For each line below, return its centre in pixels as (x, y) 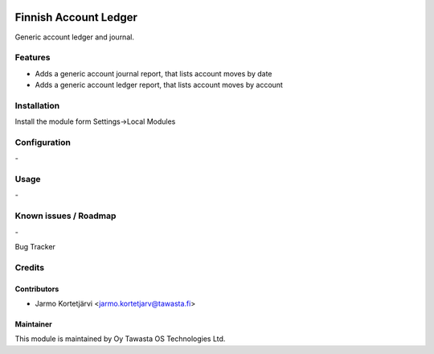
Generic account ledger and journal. (74, 37)
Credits (29, 267)
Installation (37, 105)
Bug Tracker (35, 247)
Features (33, 58)
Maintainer (33, 324)
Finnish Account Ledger (76, 17)
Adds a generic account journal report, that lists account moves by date (154, 73)
